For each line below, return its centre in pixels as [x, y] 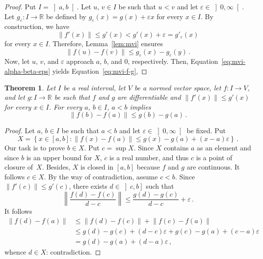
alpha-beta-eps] [27, 71]
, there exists [88, 186]
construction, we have [37, 26]
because [148, 167]
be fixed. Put [206, 130]
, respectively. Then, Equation [173, 61]
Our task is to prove [35, 147]
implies [140, 106]
